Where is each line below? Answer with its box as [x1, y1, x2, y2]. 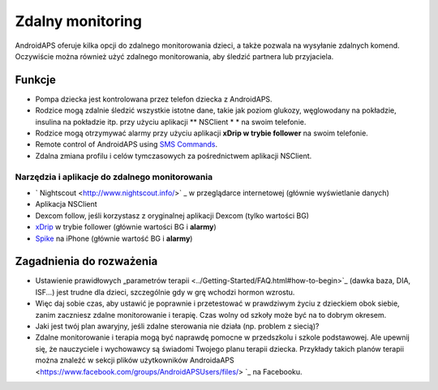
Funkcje [15, 73, 57, 87]
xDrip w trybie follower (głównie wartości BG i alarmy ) [35, 222, 217, 232]
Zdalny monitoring [15, 12, 142, 30]
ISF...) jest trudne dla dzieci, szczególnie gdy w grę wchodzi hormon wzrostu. [35, 287, 295, 297]
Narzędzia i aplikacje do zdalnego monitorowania [15, 171, 213, 182]
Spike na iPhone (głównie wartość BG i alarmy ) [35, 234, 193, 243]
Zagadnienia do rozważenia [15, 255, 158, 268]
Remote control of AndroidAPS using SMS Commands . [35, 139, 218, 149]
